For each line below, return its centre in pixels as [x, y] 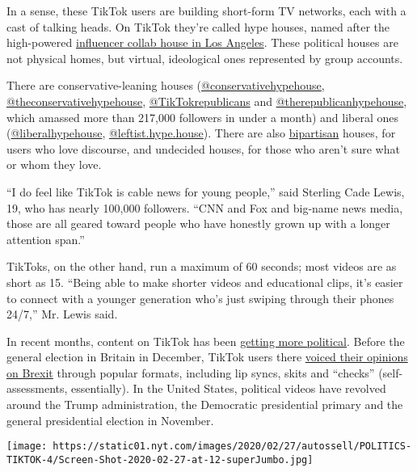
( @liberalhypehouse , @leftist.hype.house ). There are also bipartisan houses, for [201, 133]
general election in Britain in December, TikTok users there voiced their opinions [207, 357]
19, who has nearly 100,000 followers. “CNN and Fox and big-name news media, [205, 207]
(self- [391, 372]
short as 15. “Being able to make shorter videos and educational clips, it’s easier [205, 282]
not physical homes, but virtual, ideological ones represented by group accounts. [205, 58]
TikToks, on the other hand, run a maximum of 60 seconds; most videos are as [202, 266]
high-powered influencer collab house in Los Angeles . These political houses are [202, 42]
